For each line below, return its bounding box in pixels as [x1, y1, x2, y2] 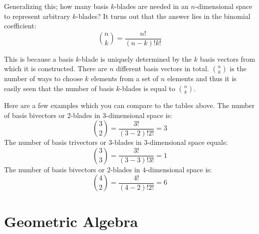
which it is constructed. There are [4, 63, 107, 74]
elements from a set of [91, 73, 159, 84]
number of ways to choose [4, 73, 83, 84]
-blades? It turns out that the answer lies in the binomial [76, 10, 251, 21]
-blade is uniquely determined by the [79, 53, 192, 64]
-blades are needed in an [114, 1, 189, 11]
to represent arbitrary [4, 10, 70, 21]
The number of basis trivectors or [4, 137, 106, 147]
